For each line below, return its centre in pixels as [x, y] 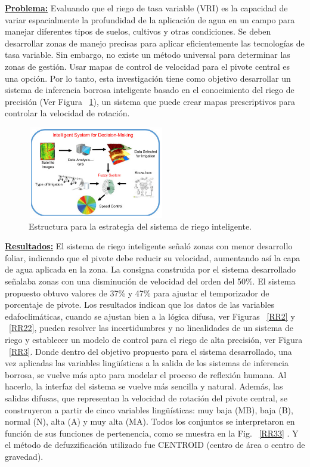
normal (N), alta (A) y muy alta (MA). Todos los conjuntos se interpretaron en [150, 421]
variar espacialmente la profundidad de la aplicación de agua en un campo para [150, 19]
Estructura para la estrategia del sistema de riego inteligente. [140, 226]
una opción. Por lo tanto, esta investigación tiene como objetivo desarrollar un [148, 78]
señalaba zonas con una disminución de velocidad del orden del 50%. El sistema [150, 281]
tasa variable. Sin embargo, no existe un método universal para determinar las [148, 55]
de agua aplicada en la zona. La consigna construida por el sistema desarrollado [151, 269]
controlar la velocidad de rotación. [67, 113]
